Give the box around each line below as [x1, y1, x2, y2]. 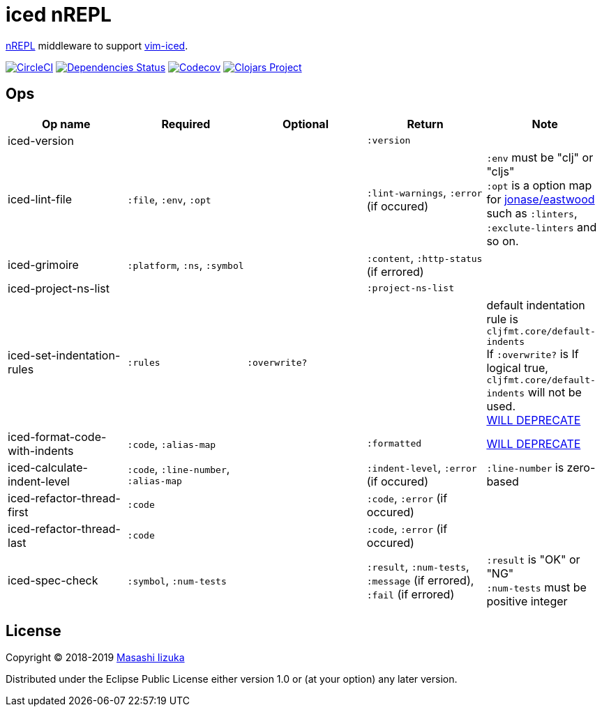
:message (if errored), [366, 573, 474, 587]
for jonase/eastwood [486, 192, 595, 206]
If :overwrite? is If [486, 346, 579, 361]
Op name [42, 116, 91, 131]
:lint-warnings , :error [366, 185, 483, 199]
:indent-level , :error [366, 460, 477, 474]
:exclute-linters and [486, 219, 597, 234]
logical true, [486, 360, 548, 375]
